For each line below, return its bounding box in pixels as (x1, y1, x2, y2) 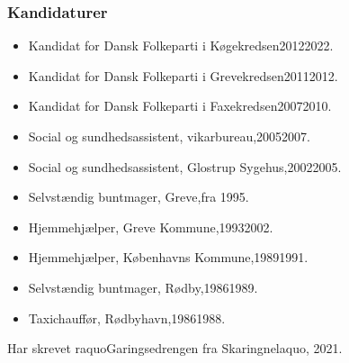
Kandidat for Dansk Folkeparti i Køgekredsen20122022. (28, 36, 334, 55)
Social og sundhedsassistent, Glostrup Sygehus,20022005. (28, 157, 342, 176)
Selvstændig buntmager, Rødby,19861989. (28, 277, 258, 296)
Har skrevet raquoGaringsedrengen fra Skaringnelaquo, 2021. (7, 339, 343, 358)
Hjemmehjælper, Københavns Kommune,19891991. (28, 248, 309, 267)
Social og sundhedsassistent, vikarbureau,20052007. (28, 127, 310, 145)
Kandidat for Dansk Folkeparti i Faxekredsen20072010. (28, 96, 332, 115)
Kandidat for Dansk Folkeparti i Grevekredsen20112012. (28, 66, 338, 85)
